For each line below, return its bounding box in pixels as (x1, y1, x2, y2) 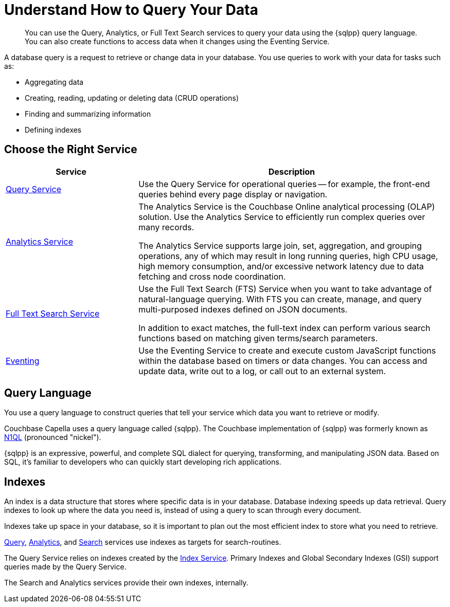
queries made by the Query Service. (4, 562, 127, 572)
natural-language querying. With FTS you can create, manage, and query (138, 293, 422, 304)
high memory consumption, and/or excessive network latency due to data (138, 261, 424, 271)
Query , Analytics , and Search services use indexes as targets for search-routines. (4, 538, 281, 547)
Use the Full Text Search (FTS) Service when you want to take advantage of (138, 283, 432, 294)
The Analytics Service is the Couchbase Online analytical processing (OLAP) (138, 201, 435, 212)
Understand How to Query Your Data (4, 1, 258, 19)
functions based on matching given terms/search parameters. (138, 333, 378, 343)
